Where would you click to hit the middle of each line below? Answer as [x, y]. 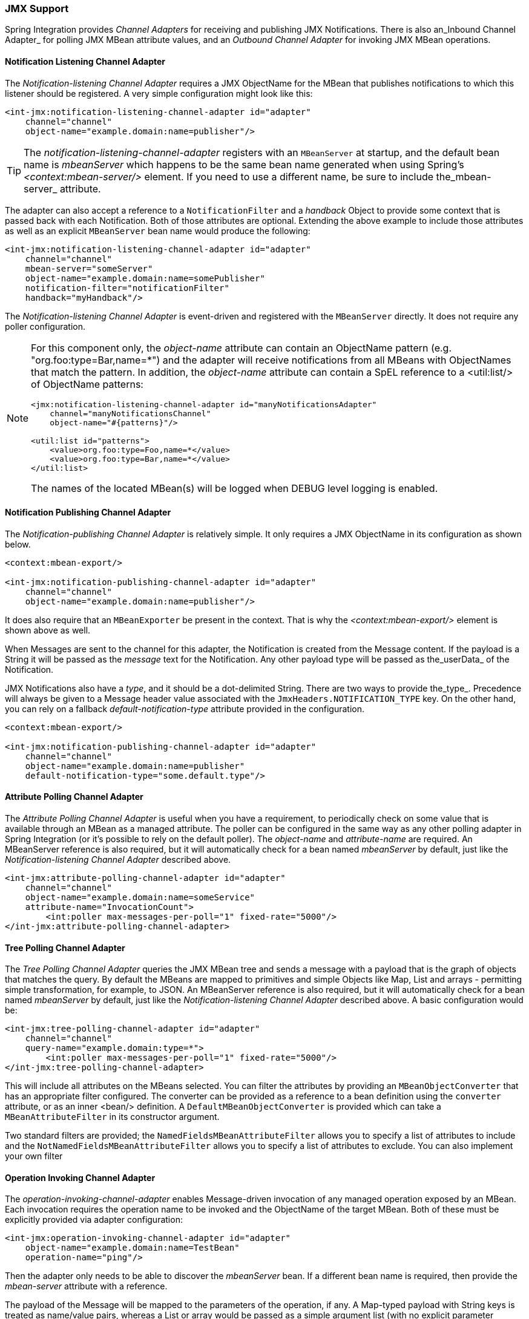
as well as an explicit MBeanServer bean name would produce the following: [158, 231]
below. [18, 544]
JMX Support [37, 8]
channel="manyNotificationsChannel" [130, 413]
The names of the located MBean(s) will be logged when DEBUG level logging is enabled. [235, 488]
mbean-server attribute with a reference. [86, 1286]
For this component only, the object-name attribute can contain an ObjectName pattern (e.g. [241, 348]
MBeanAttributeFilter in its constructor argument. [112, 1117]
